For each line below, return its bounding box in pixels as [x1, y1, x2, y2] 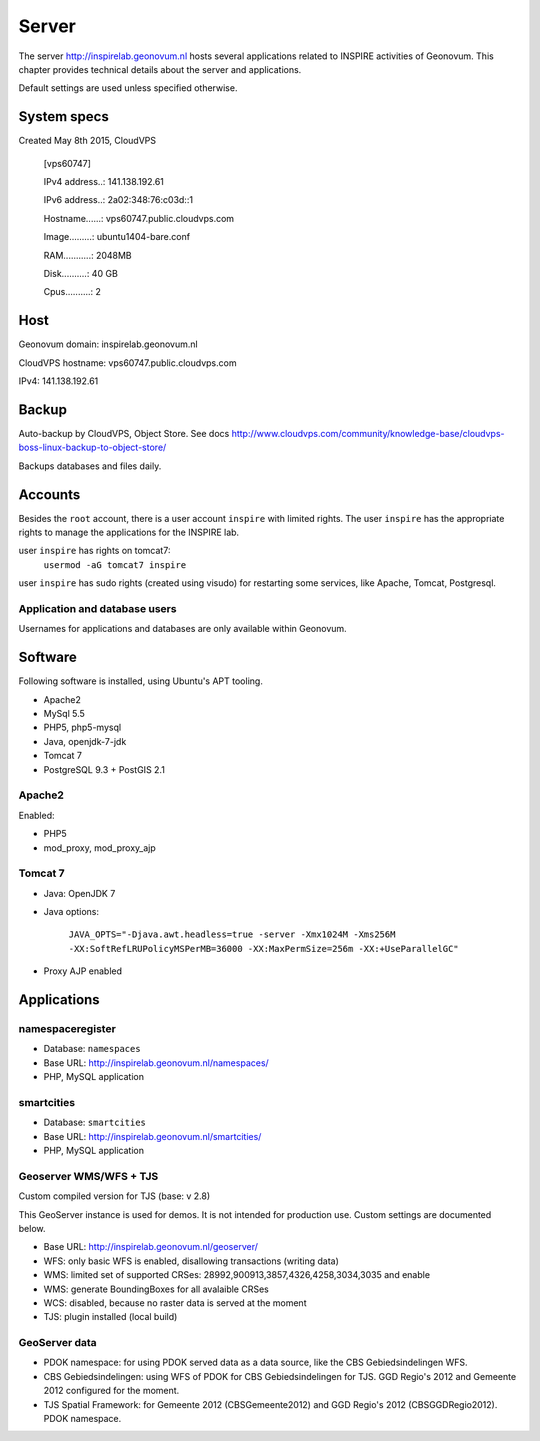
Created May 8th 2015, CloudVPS [18, 135, 157, 147]
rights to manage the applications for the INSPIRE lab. [18, 526, 240, 539]
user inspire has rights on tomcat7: [18, 545, 171, 557]
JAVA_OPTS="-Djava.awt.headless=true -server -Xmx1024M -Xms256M [68, 929, 396, 940]
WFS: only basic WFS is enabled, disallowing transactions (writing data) [43, 1255, 340, 1267]
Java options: [43, 906, 100, 918]
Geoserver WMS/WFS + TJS [18, 1169, 159, 1183]
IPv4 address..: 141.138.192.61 [43, 176, 165, 188]
